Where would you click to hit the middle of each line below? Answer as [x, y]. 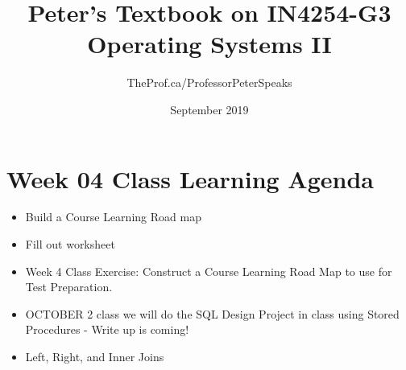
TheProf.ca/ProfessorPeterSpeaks [209, 82]
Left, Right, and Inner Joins [95, 356]
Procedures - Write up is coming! [107, 329]
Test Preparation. [69, 287]
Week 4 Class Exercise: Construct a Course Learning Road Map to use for [209, 271]
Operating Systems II [209, 44]
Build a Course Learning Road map [113, 217]
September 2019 [209, 109]
